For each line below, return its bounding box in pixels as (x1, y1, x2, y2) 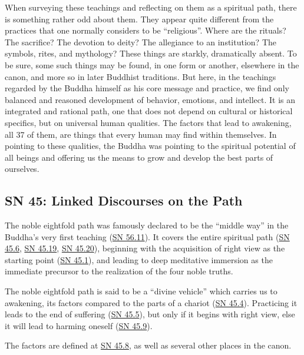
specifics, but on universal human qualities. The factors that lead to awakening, (5, 116, 292, 128)
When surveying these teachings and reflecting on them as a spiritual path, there (5, 1, 297, 13)
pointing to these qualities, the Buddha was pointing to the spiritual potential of (5, 140, 296, 152)
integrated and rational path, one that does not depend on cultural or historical (5, 105, 293, 117)
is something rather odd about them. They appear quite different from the (5, 12, 274, 25)
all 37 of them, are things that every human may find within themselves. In (5, 128, 277, 140)
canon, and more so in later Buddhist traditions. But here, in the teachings (5, 70, 276, 82)
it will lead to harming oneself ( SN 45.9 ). (5, 319, 153, 331)
